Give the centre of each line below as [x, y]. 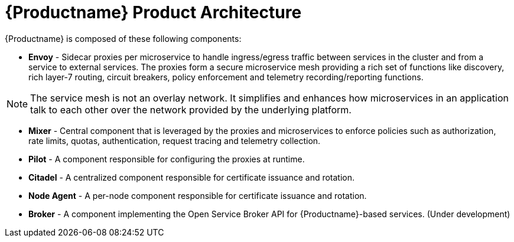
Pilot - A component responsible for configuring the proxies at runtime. [167, 159]
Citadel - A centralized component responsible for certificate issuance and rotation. [192, 177]
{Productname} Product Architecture [153, 12]
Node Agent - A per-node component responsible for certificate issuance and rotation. [198, 195]
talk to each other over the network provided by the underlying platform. [191, 109]
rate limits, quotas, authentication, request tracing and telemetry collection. [175, 140]
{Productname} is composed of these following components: [123, 38]
